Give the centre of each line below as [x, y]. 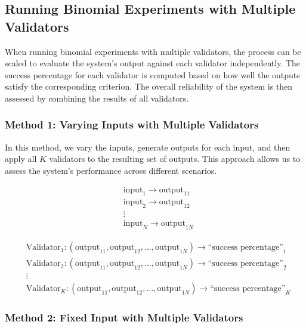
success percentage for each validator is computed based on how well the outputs [152, 74]
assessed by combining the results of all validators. [97, 98]
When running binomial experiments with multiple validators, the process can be [153, 51]
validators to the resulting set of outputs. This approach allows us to [175, 159]
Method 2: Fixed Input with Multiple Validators [124, 318]
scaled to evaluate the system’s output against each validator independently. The [153, 63]
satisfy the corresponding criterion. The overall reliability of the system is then [149, 86]
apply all [21, 159]
